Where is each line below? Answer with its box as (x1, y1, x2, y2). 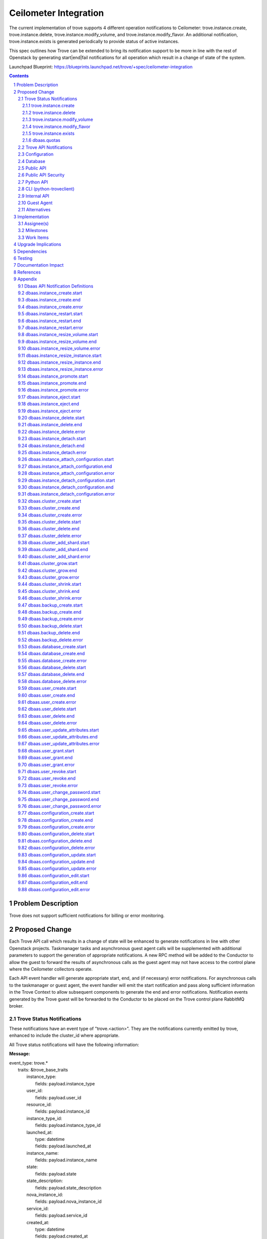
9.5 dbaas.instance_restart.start (18, 311, 83, 317)
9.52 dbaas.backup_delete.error (18, 637, 84, 643)
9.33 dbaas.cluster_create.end (18, 505, 80, 511)
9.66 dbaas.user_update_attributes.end (18, 734, 98, 739)
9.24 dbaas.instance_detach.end (18, 443, 85, 449)
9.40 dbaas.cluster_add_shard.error (18, 553, 91, 560)
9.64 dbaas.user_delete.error (18, 720, 77, 726)
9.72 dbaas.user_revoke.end (18, 776, 76, 782)
